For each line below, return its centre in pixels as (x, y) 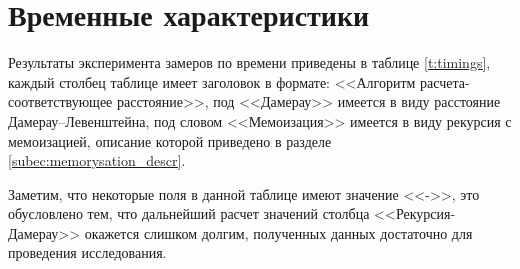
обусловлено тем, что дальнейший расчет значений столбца (189, 213)
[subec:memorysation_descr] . (97, 160)
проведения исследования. (87, 252)
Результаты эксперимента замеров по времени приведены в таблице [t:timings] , (249, 62)
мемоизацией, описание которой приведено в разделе (170, 140)
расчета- (445, 81)
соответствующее (60, 101)
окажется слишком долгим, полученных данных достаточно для (278, 232)
